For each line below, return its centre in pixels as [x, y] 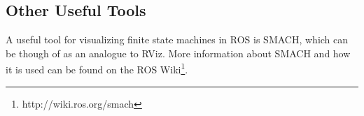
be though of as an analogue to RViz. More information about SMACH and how [178, 53]
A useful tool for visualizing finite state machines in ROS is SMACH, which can [177, 39]
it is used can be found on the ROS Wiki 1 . [97, 68]
